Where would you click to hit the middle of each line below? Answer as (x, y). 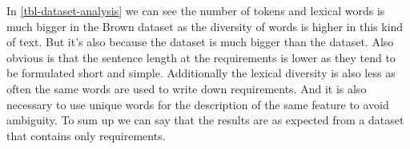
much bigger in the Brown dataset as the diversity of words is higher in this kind (205, 26)
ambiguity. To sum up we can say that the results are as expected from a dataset (205, 120)
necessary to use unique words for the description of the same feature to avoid (198, 104)
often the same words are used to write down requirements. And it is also (187, 88)
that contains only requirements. (86, 135)
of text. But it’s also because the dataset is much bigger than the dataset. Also (200, 42)
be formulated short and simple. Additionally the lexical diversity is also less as (201, 73)
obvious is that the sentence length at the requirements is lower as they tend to (201, 57)
